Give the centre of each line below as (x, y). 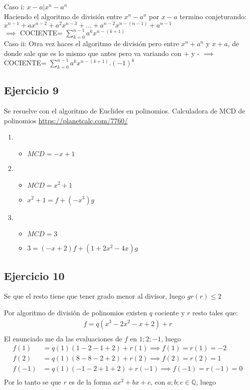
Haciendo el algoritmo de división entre (63, 16)
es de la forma (90, 382)
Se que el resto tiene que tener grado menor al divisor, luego (95, 296)
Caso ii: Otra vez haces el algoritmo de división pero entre (92, 43)
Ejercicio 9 (31, 90)
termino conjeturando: (213, 16)
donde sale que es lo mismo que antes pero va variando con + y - (102, 53)
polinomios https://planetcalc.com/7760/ (66, 120)
